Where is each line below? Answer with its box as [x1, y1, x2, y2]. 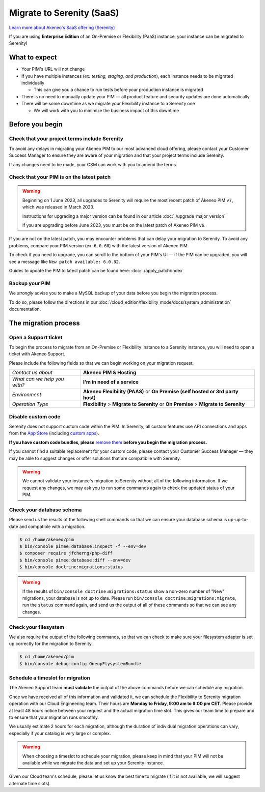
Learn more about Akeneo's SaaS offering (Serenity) [9, 25, 115, 30]
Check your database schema [9, 506, 82, 513]
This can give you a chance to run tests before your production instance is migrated [33, 87, 203, 93]
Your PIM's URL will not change [21, 66, 85, 72]
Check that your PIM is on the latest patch [9, 174, 111, 180]
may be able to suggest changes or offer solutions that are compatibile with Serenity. [9, 455, 181, 461]
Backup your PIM [9, 280, 51, 287]
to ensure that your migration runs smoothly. [9, 714, 99, 720]
